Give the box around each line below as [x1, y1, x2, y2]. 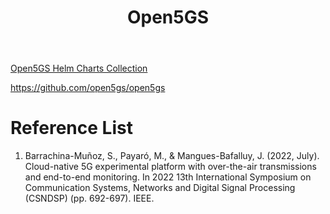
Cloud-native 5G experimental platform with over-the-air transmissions [24, 161, 317, 173]
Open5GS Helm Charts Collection [10, 62, 148, 75]
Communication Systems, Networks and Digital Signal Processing [24, 182, 296, 194]
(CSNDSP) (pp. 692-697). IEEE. [24, 192, 155, 205]
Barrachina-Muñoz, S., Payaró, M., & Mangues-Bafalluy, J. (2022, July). [24, 150, 320, 162]
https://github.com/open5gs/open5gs [10, 82, 166, 94]
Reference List [10, 117, 133, 140]
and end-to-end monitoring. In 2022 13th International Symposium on [24, 171, 312, 183]
